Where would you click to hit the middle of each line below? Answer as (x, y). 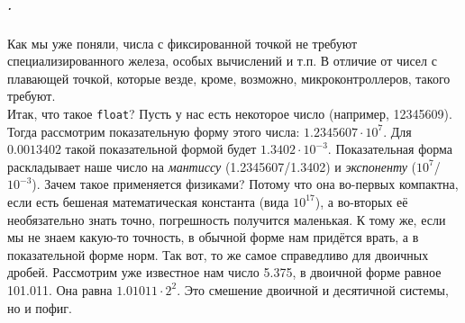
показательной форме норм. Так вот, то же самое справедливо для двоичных (218, 254)
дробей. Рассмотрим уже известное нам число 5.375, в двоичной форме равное (224, 272)
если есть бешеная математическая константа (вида (148, 201)
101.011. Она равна (60, 289)
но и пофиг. (40, 307)
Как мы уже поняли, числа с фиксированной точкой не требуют (182, 43)
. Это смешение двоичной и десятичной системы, (313, 289)
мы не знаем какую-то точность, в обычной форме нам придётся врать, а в (213, 237)
